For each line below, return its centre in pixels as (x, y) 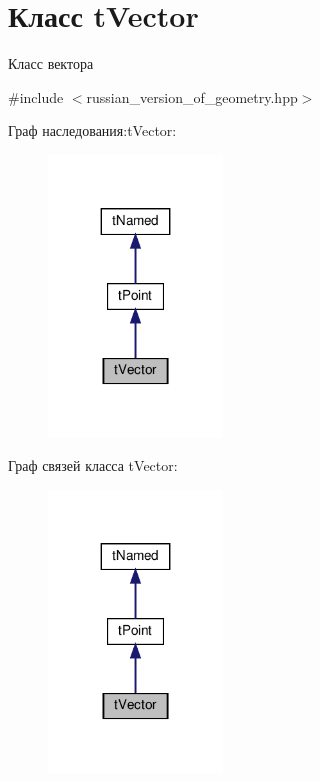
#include (36, 96)
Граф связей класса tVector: (93, 465)
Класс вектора (51, 63)
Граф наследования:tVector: (92, 130)
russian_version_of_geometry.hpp (192, 96)
